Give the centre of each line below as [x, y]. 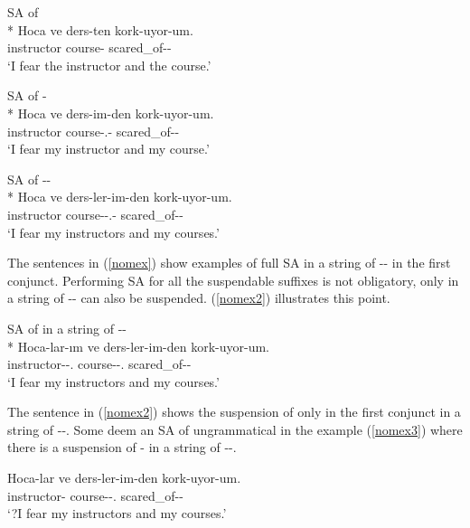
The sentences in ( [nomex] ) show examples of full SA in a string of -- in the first [229, 263]
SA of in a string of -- [67, 328]
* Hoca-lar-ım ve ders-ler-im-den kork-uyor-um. [138, 346]
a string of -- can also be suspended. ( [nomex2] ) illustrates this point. [199, 298]
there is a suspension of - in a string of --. [122, 447]
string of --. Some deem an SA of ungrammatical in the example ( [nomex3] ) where [235, 429]
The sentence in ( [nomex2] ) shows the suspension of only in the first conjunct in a [234, 412]
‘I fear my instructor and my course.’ [108, 149]
